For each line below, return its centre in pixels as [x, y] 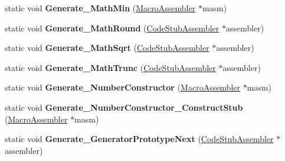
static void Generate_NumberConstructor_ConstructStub [124, 107]
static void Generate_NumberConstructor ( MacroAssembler [123, 87]
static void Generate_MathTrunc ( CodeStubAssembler [110, 67]
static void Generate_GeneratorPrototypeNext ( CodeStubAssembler [139, 139]
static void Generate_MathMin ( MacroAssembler [100, 8]
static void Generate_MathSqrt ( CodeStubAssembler [107, 48]
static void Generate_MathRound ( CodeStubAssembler [112, 28]
